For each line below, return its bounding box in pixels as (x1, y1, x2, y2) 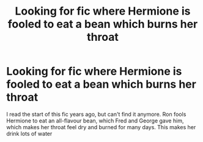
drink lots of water (6, 130, 53, 137)
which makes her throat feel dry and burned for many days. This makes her (6, 123, 196, 130)
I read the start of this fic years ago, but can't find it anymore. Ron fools (6, 110, 186, 118)
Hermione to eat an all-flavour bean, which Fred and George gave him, (6, 117, 184, 124)
